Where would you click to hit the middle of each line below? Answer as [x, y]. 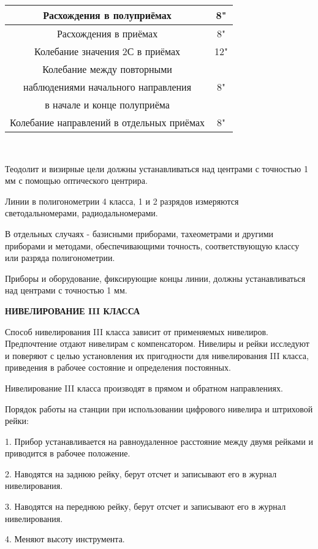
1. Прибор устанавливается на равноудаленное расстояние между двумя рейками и [159, 441]
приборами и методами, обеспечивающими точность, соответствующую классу [152, 245]
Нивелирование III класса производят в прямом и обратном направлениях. [144, 388]
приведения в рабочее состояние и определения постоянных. [118, 367]
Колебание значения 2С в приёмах [108, 51]
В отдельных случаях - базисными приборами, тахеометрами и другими [139, 233]
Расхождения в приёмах [107, 33]
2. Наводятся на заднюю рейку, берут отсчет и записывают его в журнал [141, 473]
